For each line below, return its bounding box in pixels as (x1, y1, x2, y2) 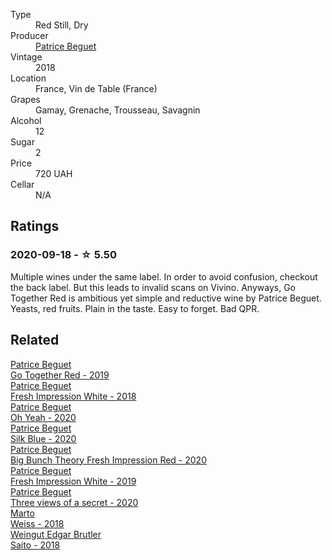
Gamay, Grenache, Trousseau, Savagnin (35, 104, 201, 116)
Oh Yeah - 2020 (10, 411, 77, 423)
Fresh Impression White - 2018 (10, 390, 137, 402)
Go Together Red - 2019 (10, 369, 110, 381)
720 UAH (35, 168, 73, 179)
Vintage (10, 51, 43, 63)
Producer (10, 30, 49, 41)
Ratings (10, 218, 60, 235)
